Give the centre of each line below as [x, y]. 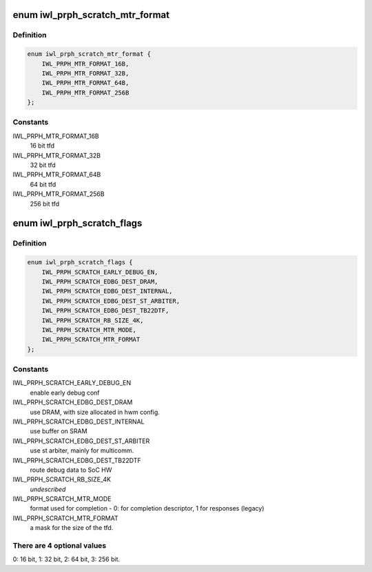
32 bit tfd [43, 165]
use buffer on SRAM [59, 431]
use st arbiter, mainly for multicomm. [82, 451]
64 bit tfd [43, 184]
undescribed [48, 489]
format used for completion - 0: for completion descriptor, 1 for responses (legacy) [147, 509]
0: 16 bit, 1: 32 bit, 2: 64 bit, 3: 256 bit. [66, 560]
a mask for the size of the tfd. [72, 528]
